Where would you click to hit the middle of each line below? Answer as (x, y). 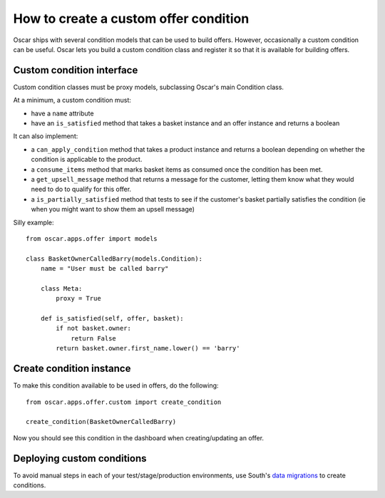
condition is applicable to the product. (87, 160)
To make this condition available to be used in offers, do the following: (116, 385)
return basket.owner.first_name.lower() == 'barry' (148, 348)
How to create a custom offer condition (131, 19)
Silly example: (34, 222)
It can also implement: (46, 136)
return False (94, 338)
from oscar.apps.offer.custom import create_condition (124, 402)
